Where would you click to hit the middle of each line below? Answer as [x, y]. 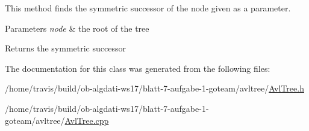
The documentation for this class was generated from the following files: [138, 68]
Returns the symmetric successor [65, 48]
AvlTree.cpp [87, 120]
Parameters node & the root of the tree [77, 28]
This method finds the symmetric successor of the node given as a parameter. [148, 8]
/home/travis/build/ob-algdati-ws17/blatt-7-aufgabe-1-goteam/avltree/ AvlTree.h [154, 88]
